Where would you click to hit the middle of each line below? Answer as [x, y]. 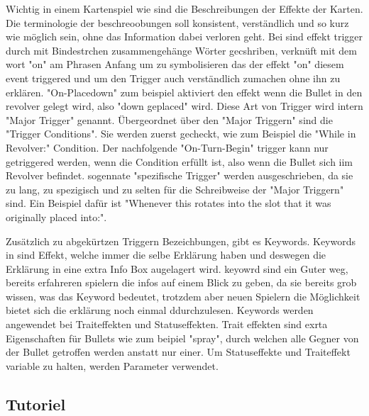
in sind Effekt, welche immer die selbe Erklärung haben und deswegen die [166, 255]
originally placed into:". [56, 217]
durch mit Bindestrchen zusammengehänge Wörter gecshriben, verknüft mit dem [181, 50]
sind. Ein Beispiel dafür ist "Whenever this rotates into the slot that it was [169, 203]
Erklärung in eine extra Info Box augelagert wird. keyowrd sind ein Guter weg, [177, 268]
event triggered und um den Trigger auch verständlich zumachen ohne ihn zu [173, 78]
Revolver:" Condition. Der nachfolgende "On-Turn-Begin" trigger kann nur [167, 147]
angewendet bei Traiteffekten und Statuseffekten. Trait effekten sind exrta [167, 324]
